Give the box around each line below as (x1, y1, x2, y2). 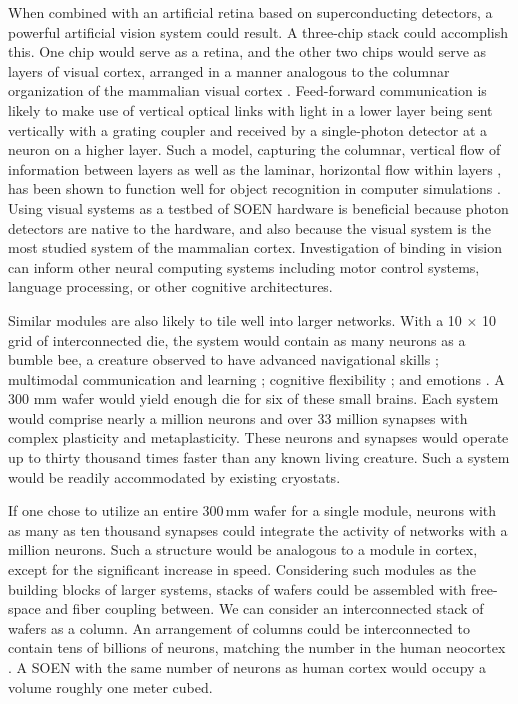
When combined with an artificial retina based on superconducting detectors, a (8, 2, 493, 22)
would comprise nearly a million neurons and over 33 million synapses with (8, 407, 468, 428)
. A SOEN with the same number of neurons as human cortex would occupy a (8, 657, 487, 677)
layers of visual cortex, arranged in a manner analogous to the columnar (8, 60, 450, 81)
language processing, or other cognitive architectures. (8, 276, 333, 297)
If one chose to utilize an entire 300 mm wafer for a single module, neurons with (8, 500, 497, 521)
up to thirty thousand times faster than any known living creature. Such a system (8, 447, 510, 468)
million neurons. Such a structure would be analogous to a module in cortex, (8, 539, 478, 560)
